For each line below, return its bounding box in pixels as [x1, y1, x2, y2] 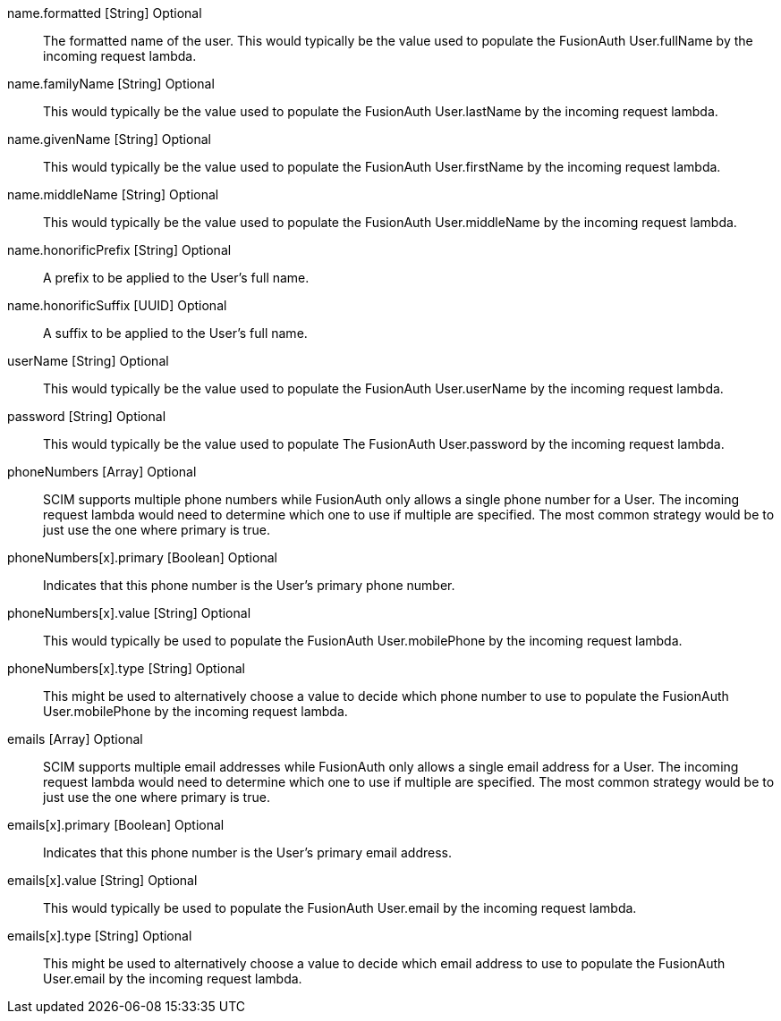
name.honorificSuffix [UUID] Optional [7, 298, 227, 313]
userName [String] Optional [7, 353, 169, 368]
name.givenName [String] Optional [7, 131, 211, 147]
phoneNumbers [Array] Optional [7, 464, 197, 479]
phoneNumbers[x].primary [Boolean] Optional [7, 550, 277, 565]
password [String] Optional [7, 409, 166, 424]
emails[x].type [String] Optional [7, 928, 192, 943]
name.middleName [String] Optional [7, 187, 219, 202]
